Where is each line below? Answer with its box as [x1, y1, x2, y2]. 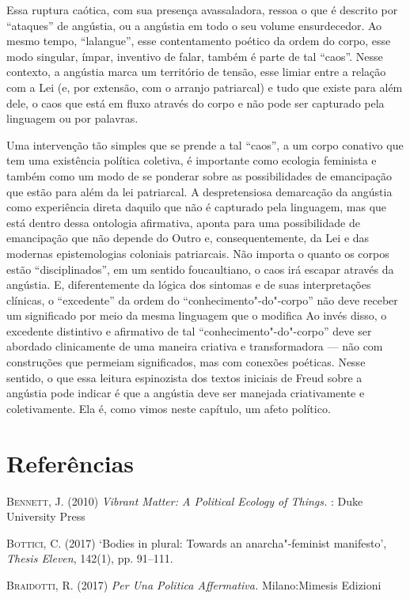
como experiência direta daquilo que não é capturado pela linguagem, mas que [6, 199, 387, 215]
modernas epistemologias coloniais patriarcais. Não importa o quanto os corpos [6, 245, 389, 261]
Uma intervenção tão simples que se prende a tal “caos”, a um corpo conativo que [6, 136, 404, 153]
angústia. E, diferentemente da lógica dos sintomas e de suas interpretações [6, 276, 371, 293]
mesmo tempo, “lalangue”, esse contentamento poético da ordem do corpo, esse [6, 32, 391, 49]
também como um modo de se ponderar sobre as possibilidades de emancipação [6, 167, 393, 184]
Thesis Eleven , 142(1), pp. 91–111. [6, 550, 173, 567]
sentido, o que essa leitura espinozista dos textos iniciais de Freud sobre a [6, 369, 363, 385]
